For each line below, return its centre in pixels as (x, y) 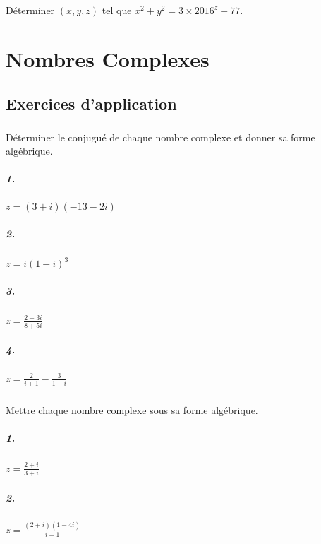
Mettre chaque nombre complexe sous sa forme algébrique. (132, 410)
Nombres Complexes (108, 58)
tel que (117, 10)
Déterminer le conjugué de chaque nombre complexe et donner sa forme (160, 137)
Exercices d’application (91, 104)
